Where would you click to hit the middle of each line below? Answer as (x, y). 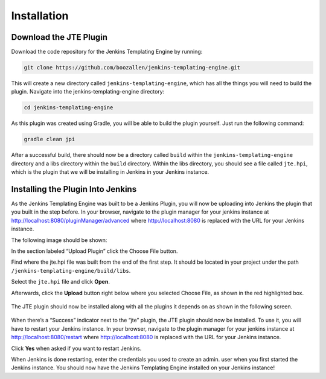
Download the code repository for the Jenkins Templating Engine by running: (107, 52)
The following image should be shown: (59, 240)
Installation (40, 16)
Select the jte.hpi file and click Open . (60, 282)
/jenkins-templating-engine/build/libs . (71, 270)
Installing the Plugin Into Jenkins (74, 189)
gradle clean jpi (50, 139)
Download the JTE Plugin (59, 37)
